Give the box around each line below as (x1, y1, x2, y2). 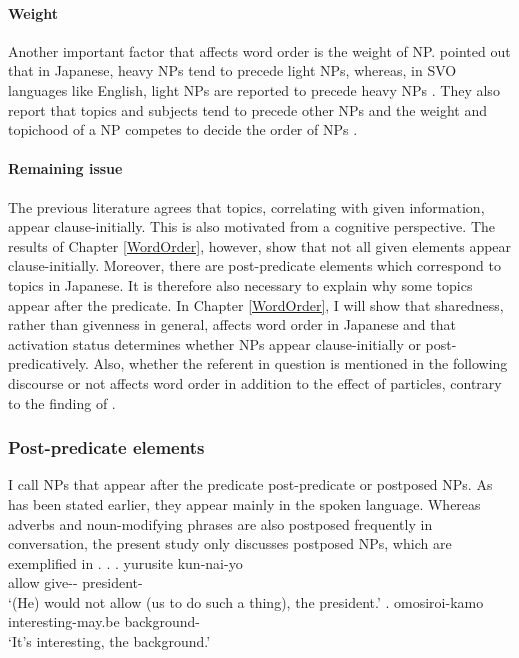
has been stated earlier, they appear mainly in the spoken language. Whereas (8, 493, 481, 514)
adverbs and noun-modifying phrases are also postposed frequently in (8, 513, 433, 534)
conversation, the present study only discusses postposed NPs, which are (8, 533, 452, 554)
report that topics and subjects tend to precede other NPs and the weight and (8, 99, 487, 120)
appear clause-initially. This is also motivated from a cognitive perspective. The (8, 216, 495, 237)
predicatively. (8, 353, 89, 374)
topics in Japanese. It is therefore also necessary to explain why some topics (8, 274, 473, 295)
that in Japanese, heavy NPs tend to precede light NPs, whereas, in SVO (8, 60, 457, 81)
